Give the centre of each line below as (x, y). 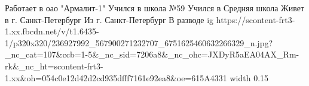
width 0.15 (249, 77)
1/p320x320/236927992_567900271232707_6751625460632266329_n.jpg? (139, 42)
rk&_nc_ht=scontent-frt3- (54, 66)
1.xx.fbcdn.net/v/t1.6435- (52, 31)
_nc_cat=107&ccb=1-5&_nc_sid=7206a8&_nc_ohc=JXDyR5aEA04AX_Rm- (152, 54)
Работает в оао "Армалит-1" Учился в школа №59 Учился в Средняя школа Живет (155, 8)
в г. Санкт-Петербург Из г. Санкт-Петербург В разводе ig (109, 19)
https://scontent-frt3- (256, 19)
